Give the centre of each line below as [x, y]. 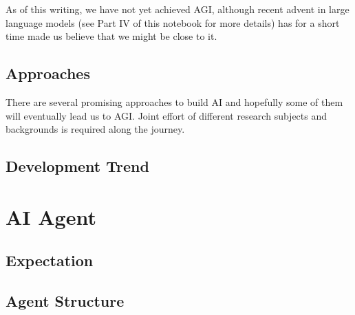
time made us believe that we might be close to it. [111, 36]
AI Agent [51, 216]
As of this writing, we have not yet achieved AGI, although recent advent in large [177, 9]
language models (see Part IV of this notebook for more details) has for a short [173, 22]
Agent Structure [65, 301]
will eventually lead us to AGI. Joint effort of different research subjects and [166, 115]
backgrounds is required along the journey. [95, 129]
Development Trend [77, 166]
